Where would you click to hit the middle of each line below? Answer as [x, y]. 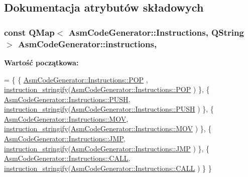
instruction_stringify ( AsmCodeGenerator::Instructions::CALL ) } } [108, 168]
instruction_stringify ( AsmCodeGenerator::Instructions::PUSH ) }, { [109, 109]
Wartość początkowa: [41, 62]
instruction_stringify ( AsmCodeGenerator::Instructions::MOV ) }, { [108, 128]
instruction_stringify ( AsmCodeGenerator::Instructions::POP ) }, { [107, 89]
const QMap [29, 32]
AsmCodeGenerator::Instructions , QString [156, 32]
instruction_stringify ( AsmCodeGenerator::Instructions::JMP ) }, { [107, 148]
